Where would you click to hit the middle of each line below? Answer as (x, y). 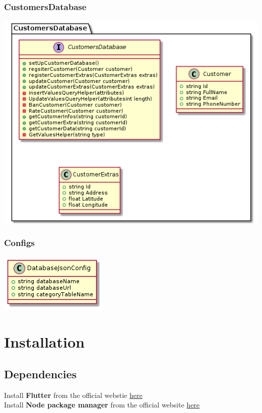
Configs (19, 243)
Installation (44, 342)
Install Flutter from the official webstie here (73, 395)
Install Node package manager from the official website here (102, 405)
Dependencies (41, 374)
